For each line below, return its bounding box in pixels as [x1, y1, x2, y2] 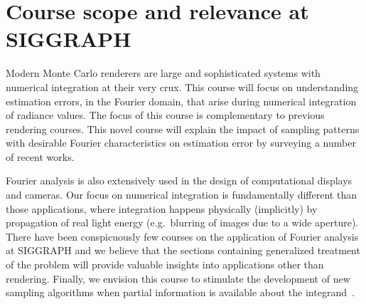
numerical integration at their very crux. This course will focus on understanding [6, 79, 359, 94]
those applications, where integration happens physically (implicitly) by [6, 201, 318, 216]
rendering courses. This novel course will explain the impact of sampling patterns [6, 121, 360, 136]
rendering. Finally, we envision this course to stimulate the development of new [6, 271, 350, 285]
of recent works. [6, 149, 75, 164]
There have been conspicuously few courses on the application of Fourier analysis [6, 229, 359, 243]
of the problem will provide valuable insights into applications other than [6, 257, 324, 272]
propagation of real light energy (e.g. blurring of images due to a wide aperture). [6, 215, 359, 230]
